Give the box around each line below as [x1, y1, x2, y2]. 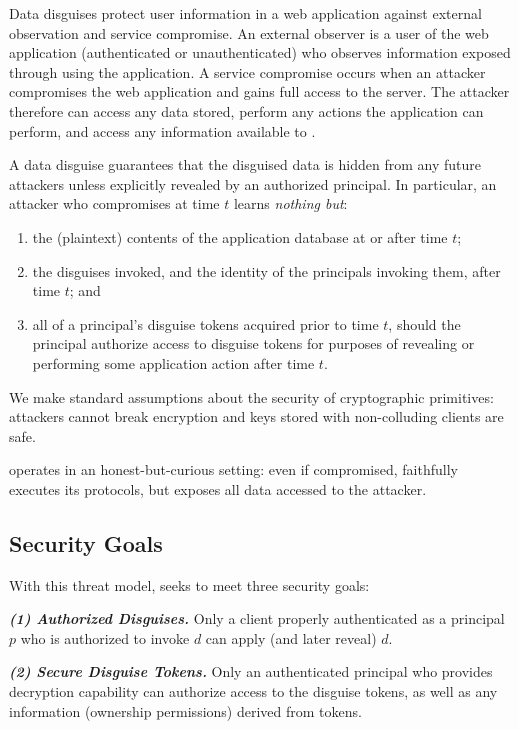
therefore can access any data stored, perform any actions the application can [9, 100, 484, 121]
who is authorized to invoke [20, 627, 190, 648]
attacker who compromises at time [9, 193, 220, 214]
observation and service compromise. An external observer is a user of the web [9, 22, 489, 43]
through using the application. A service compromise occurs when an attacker [9, 61, 486, 82]
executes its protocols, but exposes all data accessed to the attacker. [9, 478, 427, 499]
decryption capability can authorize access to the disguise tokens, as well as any [9, 681, 498, 702]
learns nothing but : [233, 193, 348, 214]
